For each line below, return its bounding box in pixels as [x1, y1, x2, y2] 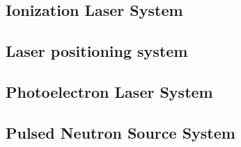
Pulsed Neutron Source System [6, 121, 235, 143]
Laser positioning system [6, 40, 188, 62]
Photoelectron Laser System [6, 80, 213, 102]
